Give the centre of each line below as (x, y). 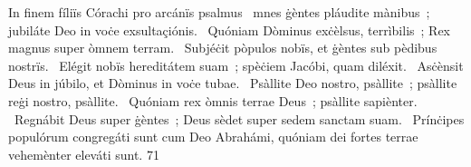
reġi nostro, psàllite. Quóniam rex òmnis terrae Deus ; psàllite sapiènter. (213, 100)
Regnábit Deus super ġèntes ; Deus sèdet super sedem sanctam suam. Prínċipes (239, 118)
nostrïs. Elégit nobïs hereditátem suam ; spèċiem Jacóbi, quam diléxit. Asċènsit (236, 65)
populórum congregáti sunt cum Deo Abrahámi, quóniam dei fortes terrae (213, 137)
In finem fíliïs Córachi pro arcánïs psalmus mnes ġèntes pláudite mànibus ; (219, 12)
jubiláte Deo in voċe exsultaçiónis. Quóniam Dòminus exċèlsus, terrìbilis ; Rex (230, 29)
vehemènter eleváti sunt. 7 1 (84, 154)
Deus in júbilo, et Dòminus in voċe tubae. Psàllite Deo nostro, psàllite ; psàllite (233, 83)
